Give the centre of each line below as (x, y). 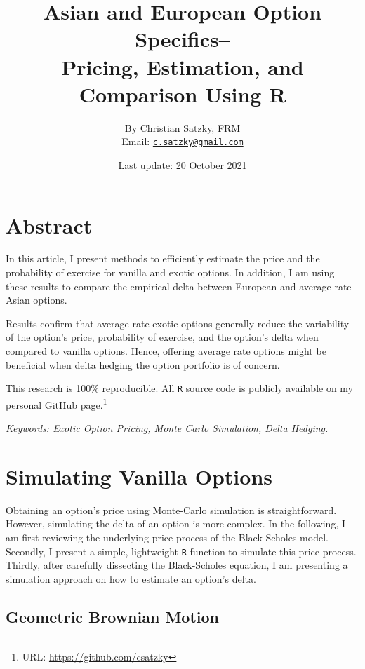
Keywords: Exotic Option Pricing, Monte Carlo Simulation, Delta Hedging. (167, 428)
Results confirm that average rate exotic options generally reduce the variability (178, 323)
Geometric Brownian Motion (113, 616)
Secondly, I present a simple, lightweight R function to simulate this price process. (181, 551)
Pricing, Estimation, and (182, 66)
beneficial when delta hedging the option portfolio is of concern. (143, 364)
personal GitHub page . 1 (57, 403)
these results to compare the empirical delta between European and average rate (179, 286)
